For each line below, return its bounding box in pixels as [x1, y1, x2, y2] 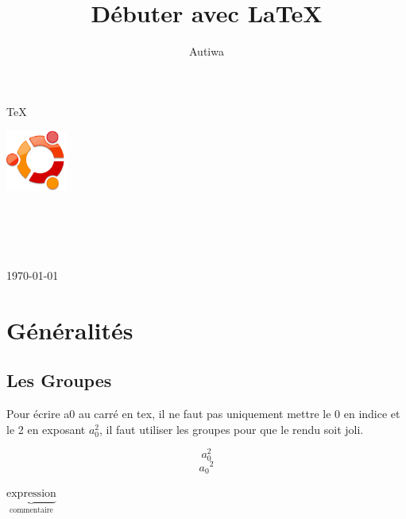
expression [6, 488, 56, 499]
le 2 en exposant [6, 420, 86, 437]
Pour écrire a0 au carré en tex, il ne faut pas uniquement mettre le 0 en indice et [6, 405, 400, 422]
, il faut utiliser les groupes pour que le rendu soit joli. [99, 420, 364, 437]
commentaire [9, 505, 53, 514]
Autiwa [189, 43, 224, 60]
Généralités [6, 313, 133, 346]
